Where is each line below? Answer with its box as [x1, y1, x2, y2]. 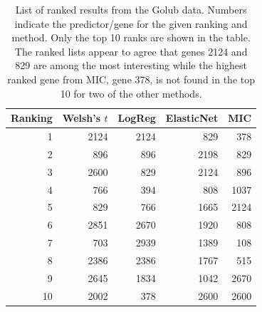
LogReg [117, 110, 156, 125]
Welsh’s [62, 110, 101, 125]
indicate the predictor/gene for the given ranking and [14, 16, 248, 31]
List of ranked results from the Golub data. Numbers [15, 2, 247, 16]
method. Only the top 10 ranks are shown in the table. [11, 30, 251, 45]
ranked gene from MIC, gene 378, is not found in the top [7, 71, 256, 86]
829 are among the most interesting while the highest [15, 58, 247, 73]
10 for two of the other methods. [60, 85, 202, 100]
